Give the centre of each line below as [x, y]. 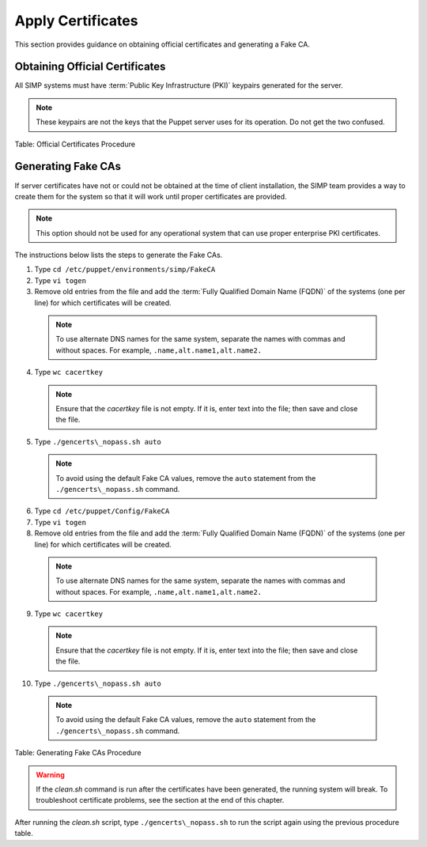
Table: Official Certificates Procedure [75, 144]
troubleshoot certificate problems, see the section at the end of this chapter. [160, 800]
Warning [50, 774]
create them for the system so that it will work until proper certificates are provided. [151, 196]
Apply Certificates [76, 21]
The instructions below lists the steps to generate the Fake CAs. [119, 255]
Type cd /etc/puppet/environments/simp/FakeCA [125, 270]
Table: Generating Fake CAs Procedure [78, 753]
